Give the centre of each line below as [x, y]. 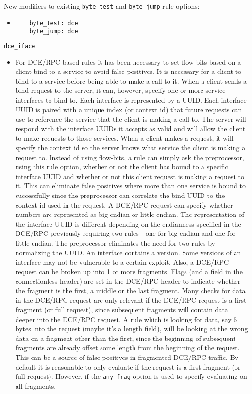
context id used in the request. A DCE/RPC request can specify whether [124, 205]
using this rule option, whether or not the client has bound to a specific [122, 167]
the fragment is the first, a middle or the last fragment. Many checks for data [130, 290]
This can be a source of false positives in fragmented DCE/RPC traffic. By [127, 357]
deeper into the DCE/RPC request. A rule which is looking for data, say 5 [126, 319]
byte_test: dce [54, 23]
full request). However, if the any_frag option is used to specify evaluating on [131, 376]
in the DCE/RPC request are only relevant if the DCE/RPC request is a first [131, 300]
